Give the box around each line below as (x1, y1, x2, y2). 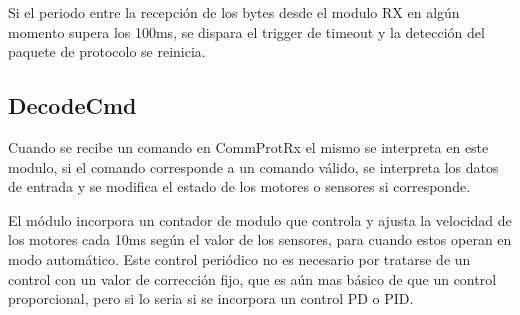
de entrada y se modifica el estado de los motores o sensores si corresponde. (8, 176, 471, 197)
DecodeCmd (8, 90, 137, 121)
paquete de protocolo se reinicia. (8, 41, 206, 62)
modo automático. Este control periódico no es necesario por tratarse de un (8, 248, 471, 269)
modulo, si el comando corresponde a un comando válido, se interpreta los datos (8, 156, 499, 177)
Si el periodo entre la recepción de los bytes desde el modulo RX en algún (8, 2, 460, 22)
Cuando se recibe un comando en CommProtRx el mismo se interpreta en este (8, 136, 489, 157)
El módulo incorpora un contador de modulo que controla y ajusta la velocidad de (8, 209, 512, 230)
